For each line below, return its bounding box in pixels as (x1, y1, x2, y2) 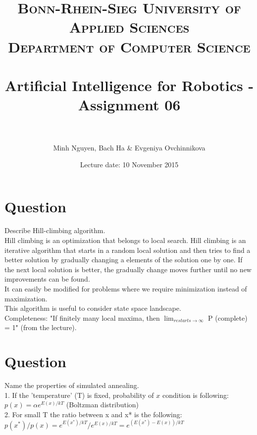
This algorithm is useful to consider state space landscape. (4, 303, 181, 313)
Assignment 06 (78, 95, 181, 115)
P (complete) (208, 312, 248, 323)
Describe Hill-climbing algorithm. (4, 225, 105, 236)
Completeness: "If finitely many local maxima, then (4, 312, 160, 323)
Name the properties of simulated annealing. (4, 380, 139, 390)
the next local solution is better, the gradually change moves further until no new (4, 264, 252, 274)
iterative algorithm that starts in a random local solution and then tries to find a (4, 244, 251, 255)
